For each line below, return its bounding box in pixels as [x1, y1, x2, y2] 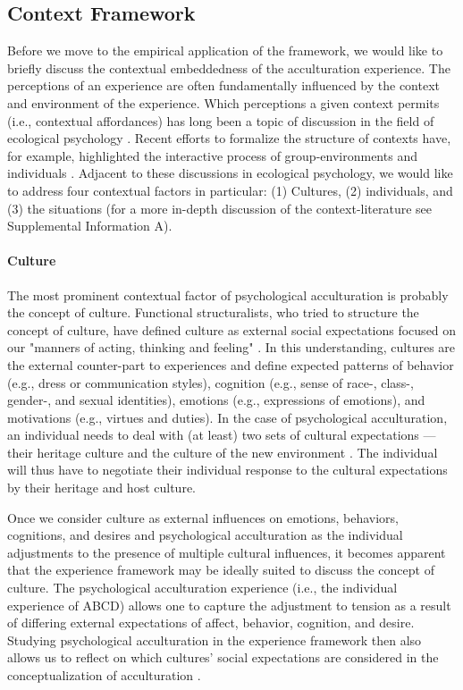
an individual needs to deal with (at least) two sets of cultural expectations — [7, 425, 436, 444]
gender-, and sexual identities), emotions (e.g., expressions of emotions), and [7, 391, 425, 409]
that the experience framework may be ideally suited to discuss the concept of [7, 560, 434, 579]
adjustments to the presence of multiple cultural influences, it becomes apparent [7, 543, 446, 561]
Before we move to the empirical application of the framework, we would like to [7, 41, 443, 60]
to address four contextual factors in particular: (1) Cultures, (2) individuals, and [7, 181, 453, 199]
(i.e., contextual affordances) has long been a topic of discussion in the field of [7, 111, 434, 130]
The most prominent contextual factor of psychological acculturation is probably [7, 285, 449, 304]
